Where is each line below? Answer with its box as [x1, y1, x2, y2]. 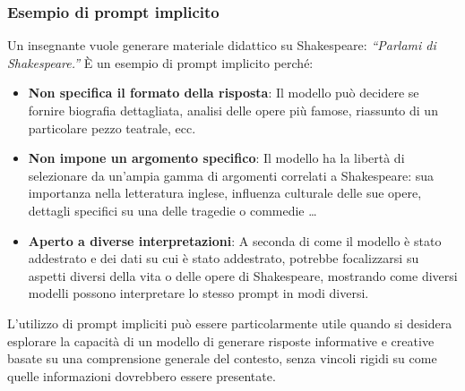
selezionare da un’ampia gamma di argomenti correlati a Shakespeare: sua [28, 166, 435, 184]
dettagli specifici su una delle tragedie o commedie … [28, 200, 317, 219]
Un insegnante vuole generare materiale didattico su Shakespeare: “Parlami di [7, 36, 436, 55]
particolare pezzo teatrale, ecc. [28, 118, 196, 137]
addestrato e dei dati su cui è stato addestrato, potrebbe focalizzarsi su [28, 249, 419, 268]
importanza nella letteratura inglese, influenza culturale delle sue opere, [28, 183, 422, 202]
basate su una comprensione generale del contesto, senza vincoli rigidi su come [7, 349, 437, 368]
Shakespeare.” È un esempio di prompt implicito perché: [7, 53, 314, 72]
